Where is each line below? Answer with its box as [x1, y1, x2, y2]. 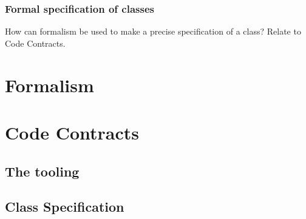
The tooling [5, 161, 80, 180]
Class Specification [5, 197, 124, 216]
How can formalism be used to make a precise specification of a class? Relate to [5, 25, 301, 38]
